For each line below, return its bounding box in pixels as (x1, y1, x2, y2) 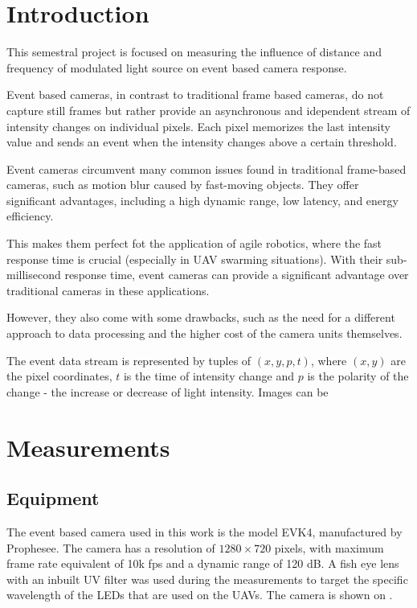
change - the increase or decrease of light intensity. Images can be (6, 383, 329, 400)
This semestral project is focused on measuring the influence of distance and (6, 43, 382, 60)
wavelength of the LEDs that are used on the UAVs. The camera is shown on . (6, 586, 393, 603)
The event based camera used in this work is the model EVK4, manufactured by (6, 523, 403, 540)
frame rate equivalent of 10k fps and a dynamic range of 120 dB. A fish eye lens (6, 555, 399, 572)
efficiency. (6, 207, 54, 224)
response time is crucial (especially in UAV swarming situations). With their (6, 250, 383, 267)
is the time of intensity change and (123, 368, 295, 384)
